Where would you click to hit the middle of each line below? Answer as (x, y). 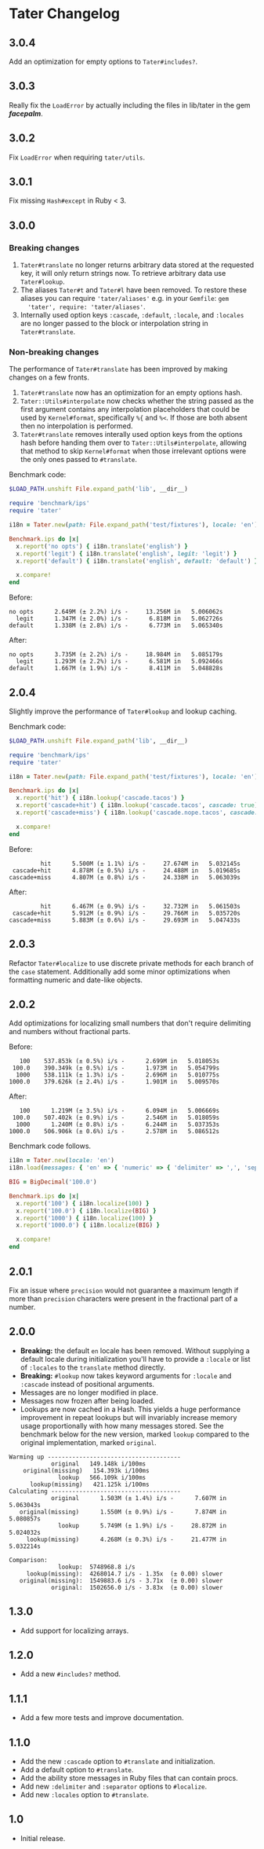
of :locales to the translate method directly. (93, 1367)
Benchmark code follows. (50, 1146)
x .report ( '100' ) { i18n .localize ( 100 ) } (83, 1203)
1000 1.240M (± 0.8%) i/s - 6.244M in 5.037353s (118, 1124)
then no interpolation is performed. (76, 426)
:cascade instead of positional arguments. (87, 1384)
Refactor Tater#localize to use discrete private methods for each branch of (131, 963)
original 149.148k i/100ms (98, 1464)
